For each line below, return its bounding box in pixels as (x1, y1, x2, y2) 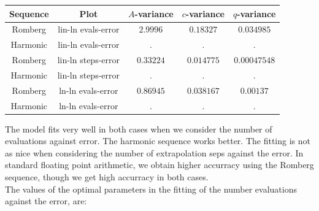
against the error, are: (5, 194, 87, 207)
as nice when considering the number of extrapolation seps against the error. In (5, 146, 304, 159)
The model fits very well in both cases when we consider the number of (5, 122, 272, 135)
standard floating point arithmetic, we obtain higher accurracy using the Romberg (5, 158, 314, 171)
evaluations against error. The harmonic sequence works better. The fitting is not (5, 134, 310, 147)
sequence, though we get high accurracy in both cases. (5, 171, 209, 183)
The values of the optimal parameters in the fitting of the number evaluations (5, 182, 297, 195)
